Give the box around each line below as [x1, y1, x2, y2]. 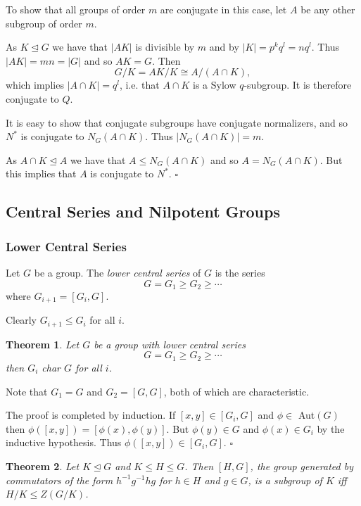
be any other [300, 2, 355, 16]
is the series [215, 265, 265, 279]
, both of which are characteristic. [163, 384, 310, 398]
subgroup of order [6, 15, 82, 30]
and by [209, 39, 239, 54]
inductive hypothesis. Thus [6, 435, 122, 450]
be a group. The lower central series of [34, 265, 201, 279]
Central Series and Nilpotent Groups [6, 201, 280, 222]
